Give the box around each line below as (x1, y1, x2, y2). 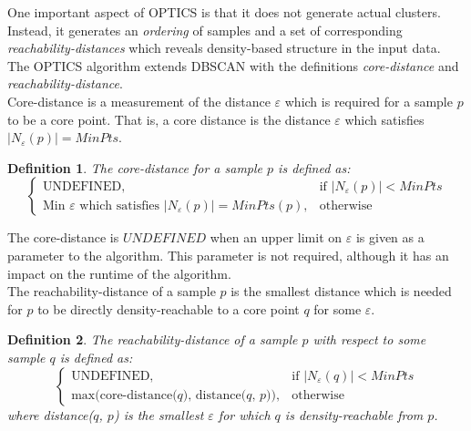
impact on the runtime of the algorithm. (7, 263, 231, 282)
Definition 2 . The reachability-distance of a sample (7, 330, 298, 349)
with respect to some (312, 330, 426, 349)
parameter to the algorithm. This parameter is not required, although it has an (7, 245, 449, 264)
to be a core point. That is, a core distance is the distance (7, 109, 331, 128)
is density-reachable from (284, 405, 424, 424)
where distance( (7, 405, 94, 424)
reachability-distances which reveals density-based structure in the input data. (7, 38, 441, 57)
